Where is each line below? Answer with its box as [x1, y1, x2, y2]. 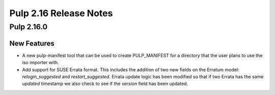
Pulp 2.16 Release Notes [9, 8, 113, 19]
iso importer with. [22, 60, 59, 66]
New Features [9, 39, 54, 47]
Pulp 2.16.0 [9, 22, 48, 31]
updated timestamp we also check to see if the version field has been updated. [22, 81, 188, 87]
